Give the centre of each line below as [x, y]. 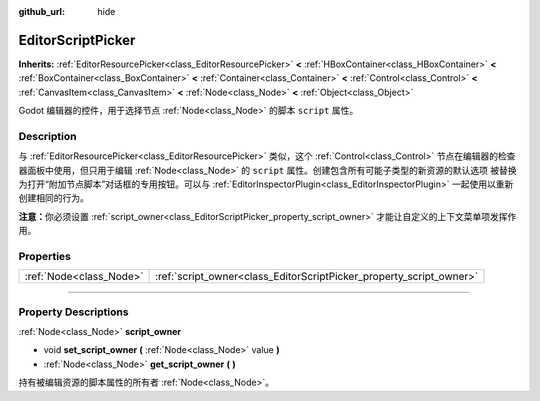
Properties [45, 256]
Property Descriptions [73, 312]
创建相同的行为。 [53, 198]
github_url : [41, 11]
